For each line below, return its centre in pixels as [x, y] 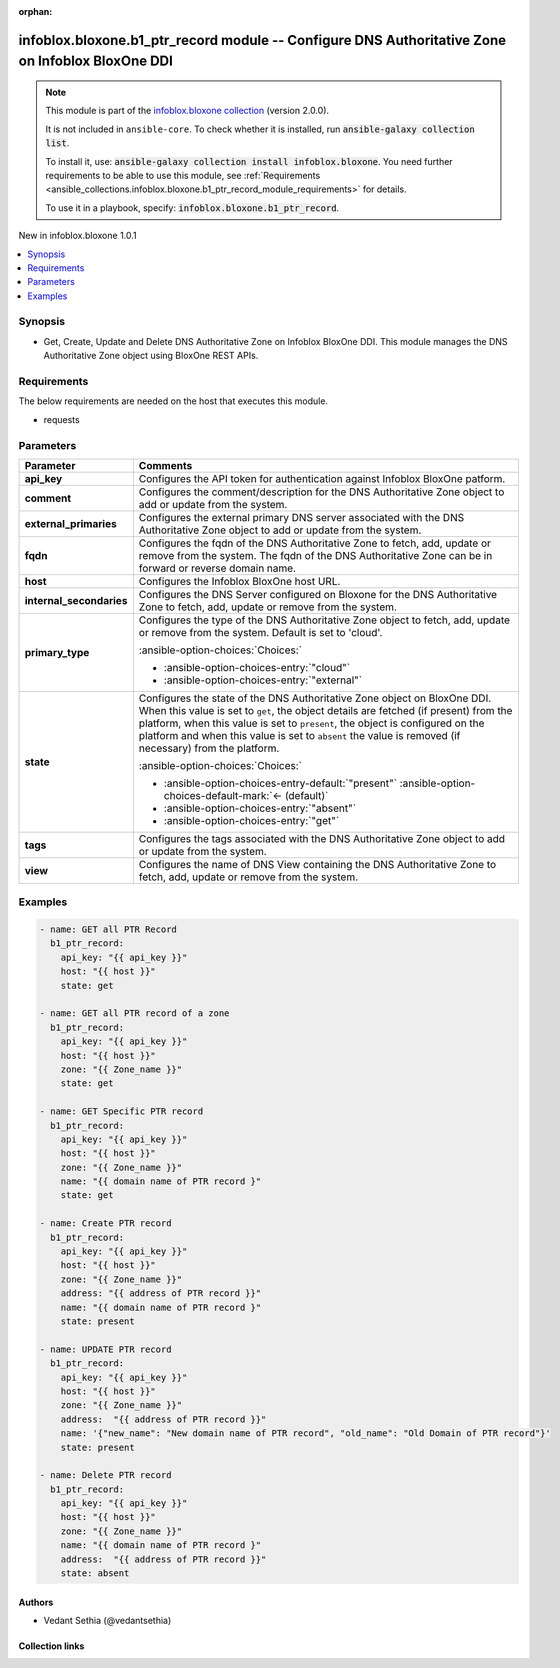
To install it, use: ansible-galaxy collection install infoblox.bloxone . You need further [249, 161]
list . [57, 143]
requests [61, 419]
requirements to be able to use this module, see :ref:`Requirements [183, 175]
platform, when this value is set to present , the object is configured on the [311, 723]
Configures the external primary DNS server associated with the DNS [301, 517]
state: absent [95, 1573]
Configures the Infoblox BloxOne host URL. [239, 581]
